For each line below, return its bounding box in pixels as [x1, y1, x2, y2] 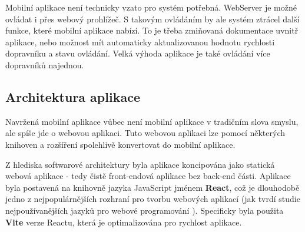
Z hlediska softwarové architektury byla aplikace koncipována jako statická [5, 158, 275, 170]
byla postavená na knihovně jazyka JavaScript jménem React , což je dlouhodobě [5, 181, 300, 193]
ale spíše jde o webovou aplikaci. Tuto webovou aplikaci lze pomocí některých [5, 127, 286, 139]
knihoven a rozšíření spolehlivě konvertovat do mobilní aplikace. [5, 138, 236, 150]
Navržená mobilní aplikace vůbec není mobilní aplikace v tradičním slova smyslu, [5, 115, 299, 127]
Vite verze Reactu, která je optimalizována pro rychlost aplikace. [5, 216, 242, 228]
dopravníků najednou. [5, 58, 84, 71]
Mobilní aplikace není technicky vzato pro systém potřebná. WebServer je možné [5, 1, 297, 13]
